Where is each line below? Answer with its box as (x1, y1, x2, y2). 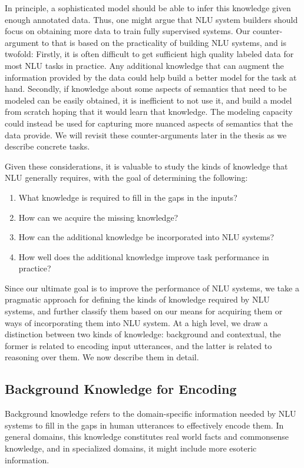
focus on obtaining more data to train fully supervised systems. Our (5, 25, 250, 37)
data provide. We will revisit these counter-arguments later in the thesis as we (5, 128, 287, 141)
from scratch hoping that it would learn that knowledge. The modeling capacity (5, 105, 293, 118)
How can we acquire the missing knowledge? (18, 211, 179, 223)
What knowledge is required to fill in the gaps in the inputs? (18, 191, 237, 203)
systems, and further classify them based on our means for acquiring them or (5, 305, 283, 317)
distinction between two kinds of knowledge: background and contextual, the (5, 328, 281, 340)
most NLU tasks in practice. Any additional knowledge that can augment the (5, 59, 284, 71)
